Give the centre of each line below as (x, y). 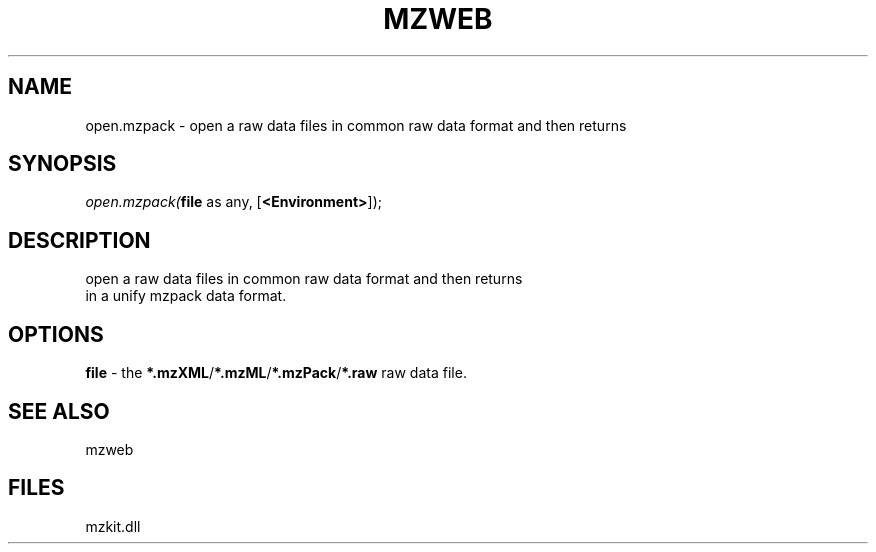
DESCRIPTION (79, 240)
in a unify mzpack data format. (186, 296)
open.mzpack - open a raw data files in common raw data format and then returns (356, 125)
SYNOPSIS (62, 164)
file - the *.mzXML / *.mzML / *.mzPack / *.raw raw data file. (276, 373)
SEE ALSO (59, 411)
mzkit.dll (113, 526)
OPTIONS (56, 334)
